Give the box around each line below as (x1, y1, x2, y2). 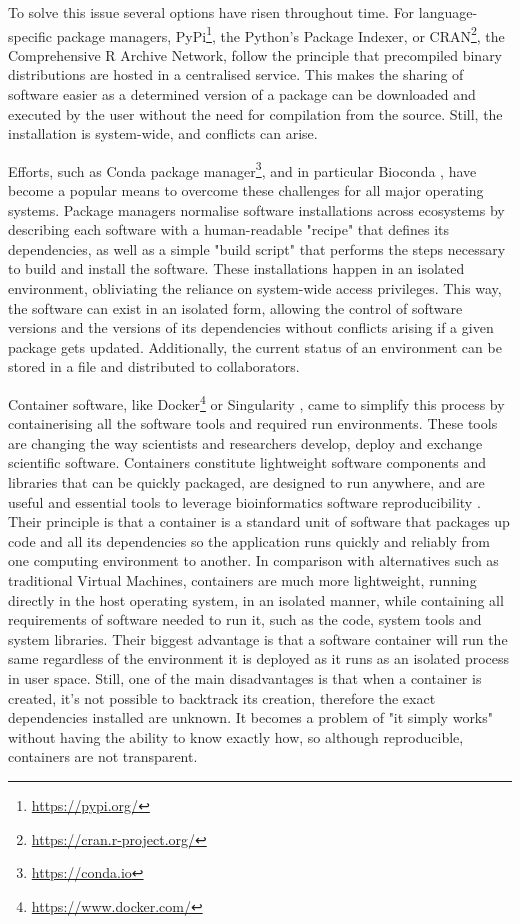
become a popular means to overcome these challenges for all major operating (8, 180, 484, 201)
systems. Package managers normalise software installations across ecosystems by (8, 199, 505, 220)
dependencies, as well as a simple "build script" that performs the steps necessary (8, 238, 506, 259)
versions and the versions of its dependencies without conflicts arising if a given (8, 317, 494, 338)
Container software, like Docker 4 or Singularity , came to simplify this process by (8, 391, 505, 414)
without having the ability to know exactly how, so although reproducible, (8, 726, 464, 747)
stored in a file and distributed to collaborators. (8, 356, 300, 377)
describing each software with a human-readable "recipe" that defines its (8, 219, 450, 240)
